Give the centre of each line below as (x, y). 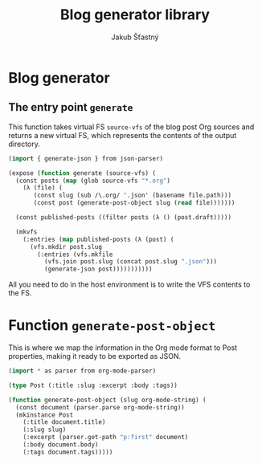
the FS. (20, 293)
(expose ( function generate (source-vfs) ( (82, 173)
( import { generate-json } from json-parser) (86, 158)
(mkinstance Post (45, 415)
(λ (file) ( (43, 188)
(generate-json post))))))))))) (98, 269)
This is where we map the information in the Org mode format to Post (123, 348)
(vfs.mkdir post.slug (66, 246)
